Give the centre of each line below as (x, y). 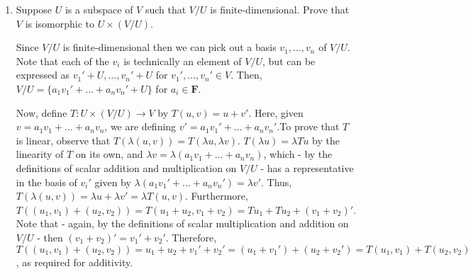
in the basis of (46, 182)
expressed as (43, 75)
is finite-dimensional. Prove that (280, 9)
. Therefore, (191, 237)
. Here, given (276, 112)
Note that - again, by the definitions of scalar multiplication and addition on (182, 223)
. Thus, (277, 182)
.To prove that (308, 126)
